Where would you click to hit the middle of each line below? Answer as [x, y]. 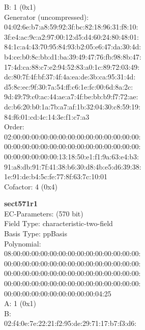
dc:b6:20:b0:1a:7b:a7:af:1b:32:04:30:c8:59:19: [72, 106]
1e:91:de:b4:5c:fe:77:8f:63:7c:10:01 [56, 176]
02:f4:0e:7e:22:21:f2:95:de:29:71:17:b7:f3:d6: [70, 323]
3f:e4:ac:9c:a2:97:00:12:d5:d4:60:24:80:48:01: [71, 36]
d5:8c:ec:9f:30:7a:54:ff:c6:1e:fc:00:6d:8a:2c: [69, 86]
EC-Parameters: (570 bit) [44, 213]
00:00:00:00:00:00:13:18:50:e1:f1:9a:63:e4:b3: [71, 156]
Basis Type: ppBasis [36, 233]
